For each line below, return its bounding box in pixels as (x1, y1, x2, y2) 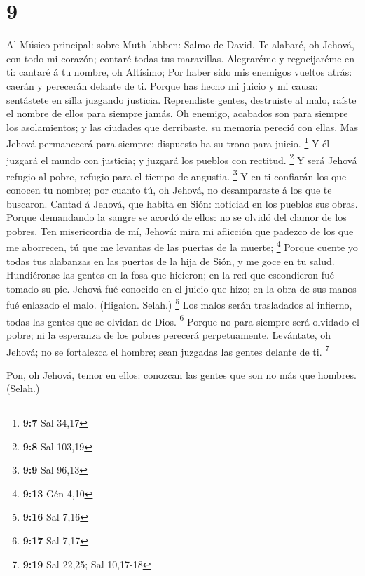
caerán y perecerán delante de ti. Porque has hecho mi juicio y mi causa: (6, 78, 318, 93)
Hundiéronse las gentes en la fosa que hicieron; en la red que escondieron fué (6, 267, 334, 282)
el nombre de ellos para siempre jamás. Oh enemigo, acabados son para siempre (6, 106, 348, 121)
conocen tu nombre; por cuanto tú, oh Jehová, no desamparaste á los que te (6, 182, 332, 197)
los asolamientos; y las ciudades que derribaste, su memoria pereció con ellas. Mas (6, 119, 359, 134)
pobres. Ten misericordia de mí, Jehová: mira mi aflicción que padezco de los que (6, 223, 354, 238)
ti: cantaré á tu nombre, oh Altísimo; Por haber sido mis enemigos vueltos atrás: (6, 65, 352, 79)
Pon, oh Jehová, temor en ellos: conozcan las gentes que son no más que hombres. (6, 367, 357, 382)
